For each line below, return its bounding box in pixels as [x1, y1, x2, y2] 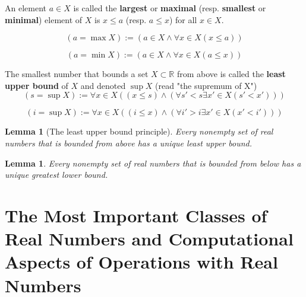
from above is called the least [176, 68, 286, 80]
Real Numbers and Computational [5, 226, 294, 251]
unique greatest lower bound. [5, 168, 108, 181]
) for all [169, 13, 197, 25]
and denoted [80, 79, 126, 91]
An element [5, 2, 46, 14]
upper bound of [5, 79, 68, 91]
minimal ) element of [5, 13, 83, 25]
